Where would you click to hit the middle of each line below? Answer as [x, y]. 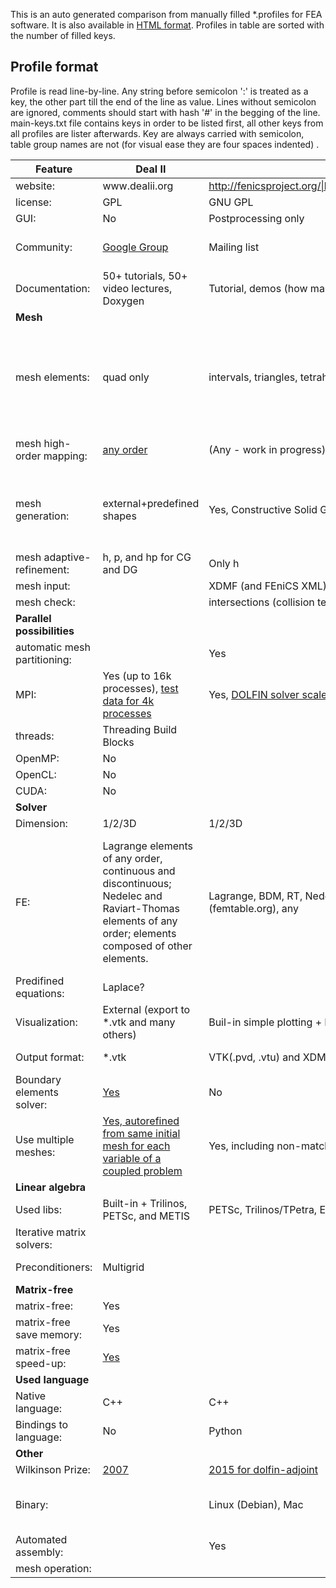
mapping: [65, 456]
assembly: [39, 1552]
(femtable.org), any [254, 908]
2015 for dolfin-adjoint [263, 1469]
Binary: [32, 1504]
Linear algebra [51, 1187]
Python [225, 1431]
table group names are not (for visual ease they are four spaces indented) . [165, 144]
